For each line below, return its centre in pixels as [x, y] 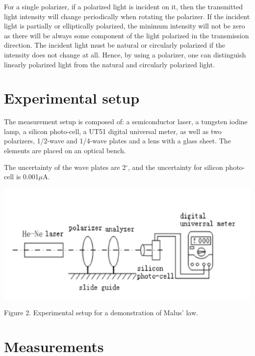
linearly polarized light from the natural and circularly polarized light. [110, 64]
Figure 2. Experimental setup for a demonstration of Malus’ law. [101, 313]
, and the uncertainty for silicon [176, 167]
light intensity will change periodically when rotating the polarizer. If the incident [127, 16]
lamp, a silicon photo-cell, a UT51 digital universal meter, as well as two [113, 131]
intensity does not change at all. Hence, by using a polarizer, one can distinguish [125, 54]
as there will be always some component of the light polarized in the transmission [127, 35]
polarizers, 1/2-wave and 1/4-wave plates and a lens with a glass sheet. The [117, 141]
